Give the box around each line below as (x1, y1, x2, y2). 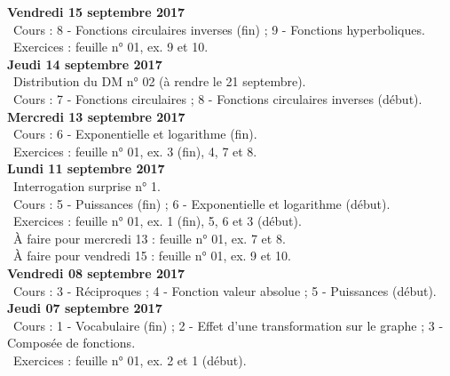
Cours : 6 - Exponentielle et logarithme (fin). (12, 124, 257, 143)
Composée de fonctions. (7, 333, 136, 352)
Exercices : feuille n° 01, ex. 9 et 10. (12, 37, 209, 56)
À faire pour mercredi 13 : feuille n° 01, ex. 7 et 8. (12, 228, 286, 247)
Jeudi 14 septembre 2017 (7, 54, 162, 73)
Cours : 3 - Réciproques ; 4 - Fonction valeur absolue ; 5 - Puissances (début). (12, 281, 437, 300)
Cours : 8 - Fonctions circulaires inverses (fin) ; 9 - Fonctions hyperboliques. (12, 20, 425, 38)
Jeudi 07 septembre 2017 (7, 299, 162, 317)
